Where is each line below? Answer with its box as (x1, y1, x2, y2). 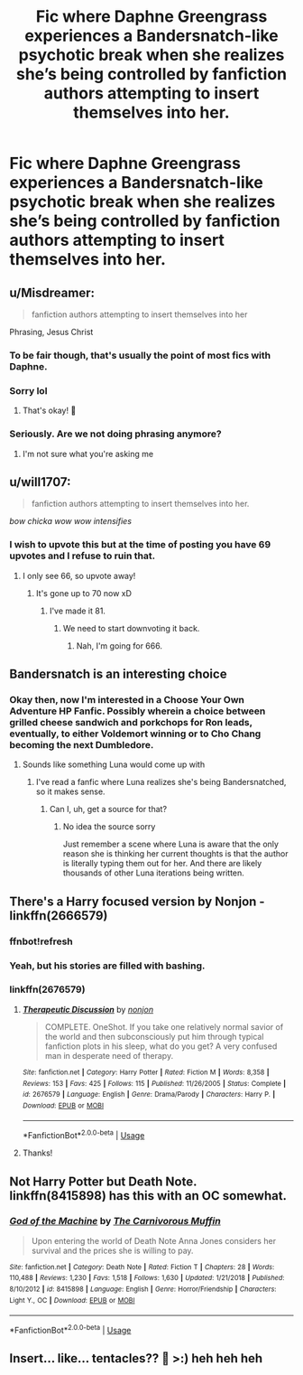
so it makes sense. (35, 786, 106, 797)
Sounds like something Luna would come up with (22, 759, 206, 770)
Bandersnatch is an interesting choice (9, 667, 227, 682)
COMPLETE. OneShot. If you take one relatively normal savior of (44, 1021, 284, 1032)
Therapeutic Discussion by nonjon (22, 1004, 154, 1015)
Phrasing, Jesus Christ (9, 327, 94, 337)
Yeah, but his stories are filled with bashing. (9, 959, 206, 972)
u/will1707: (9, 474, 71, 490)
